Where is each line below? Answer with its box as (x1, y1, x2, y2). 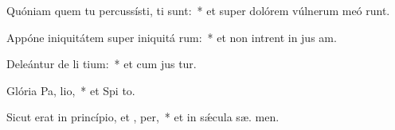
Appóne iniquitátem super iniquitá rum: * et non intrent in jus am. (6, 29, 337, 45)
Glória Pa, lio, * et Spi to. (6, 82, 135, 98)
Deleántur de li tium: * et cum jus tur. (6, 55, 197, 72)
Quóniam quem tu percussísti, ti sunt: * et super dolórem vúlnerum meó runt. (6, 2, 390, 18)
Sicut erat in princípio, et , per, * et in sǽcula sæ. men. (6, 109, 280, 125)
